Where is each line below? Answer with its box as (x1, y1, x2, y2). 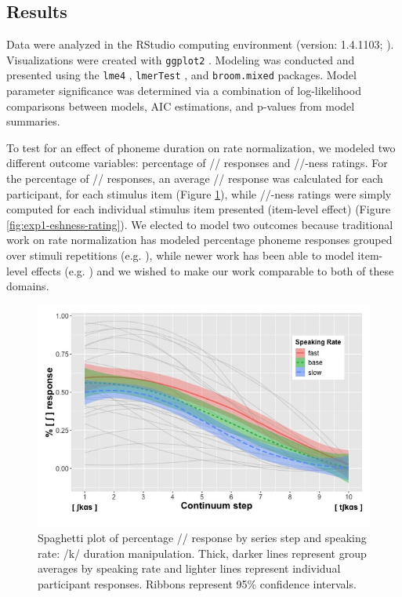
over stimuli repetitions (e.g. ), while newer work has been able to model (6, 247, 354, 264)
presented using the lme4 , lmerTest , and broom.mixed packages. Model (6, 67, 357, 83)
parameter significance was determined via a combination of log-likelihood (6, 82, 361, 99)
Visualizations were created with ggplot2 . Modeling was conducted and (6, 51, 355, 67)
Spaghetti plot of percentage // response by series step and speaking (38, 530, 367, 546)
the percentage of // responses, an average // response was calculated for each (6, 170, 383, 187)
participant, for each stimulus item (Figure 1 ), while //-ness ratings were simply (6, 185, 392, 202)
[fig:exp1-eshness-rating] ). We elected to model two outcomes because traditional (6, 216, 393, 232)
